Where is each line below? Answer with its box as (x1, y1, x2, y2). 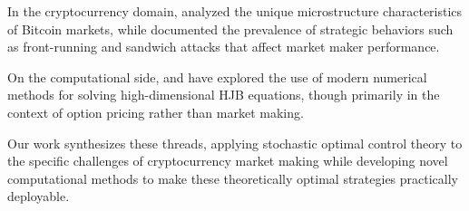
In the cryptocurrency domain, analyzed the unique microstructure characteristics (7, 2, 463, 20)
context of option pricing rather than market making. (7, 102, 304, 121)
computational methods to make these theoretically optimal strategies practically (7, 168, 459, 187)
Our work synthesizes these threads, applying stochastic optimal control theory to (7, 133, 463, 152)
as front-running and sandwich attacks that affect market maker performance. (7, 37, 440, 56)
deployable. (7, 187, 70, 206)
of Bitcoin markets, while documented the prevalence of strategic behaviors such (7, 19, 454, 38)
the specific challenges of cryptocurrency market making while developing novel (7, 151, 448, 170)
